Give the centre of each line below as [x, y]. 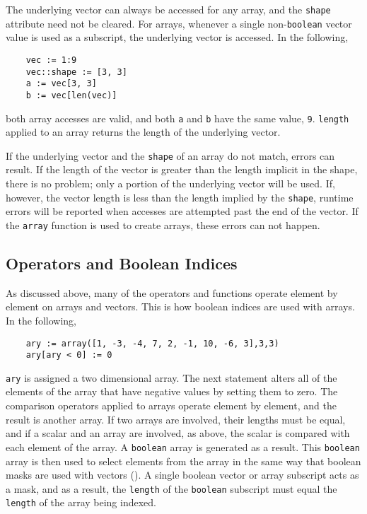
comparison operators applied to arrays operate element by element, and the [171, 405]
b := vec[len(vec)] [71, 95]
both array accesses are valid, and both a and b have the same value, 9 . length [177, 118]
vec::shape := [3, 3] [76, 72]
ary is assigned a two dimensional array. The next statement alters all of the [171, 377]
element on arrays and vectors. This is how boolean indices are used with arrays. [180, 306]
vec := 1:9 [51, 60]
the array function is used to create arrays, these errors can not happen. [163, 224]
